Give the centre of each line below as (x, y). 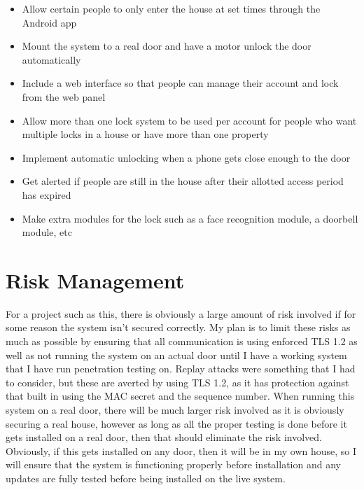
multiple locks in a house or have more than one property (145, 134)
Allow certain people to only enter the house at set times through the (171, 8)
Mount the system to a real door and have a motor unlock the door (167, 46)
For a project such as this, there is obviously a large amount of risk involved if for (181, 313)
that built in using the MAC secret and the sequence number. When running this (180, 396)
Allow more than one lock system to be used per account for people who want (189, 120)
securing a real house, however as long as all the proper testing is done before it (176, 423)
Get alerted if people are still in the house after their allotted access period (183, 181)
